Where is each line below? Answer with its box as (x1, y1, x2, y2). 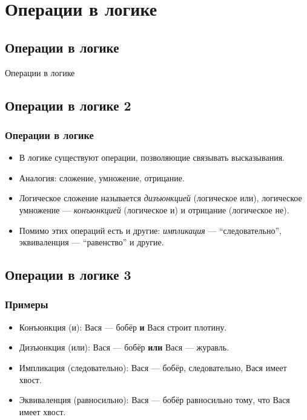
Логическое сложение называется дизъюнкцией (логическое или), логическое (19, 192, 302, 204)
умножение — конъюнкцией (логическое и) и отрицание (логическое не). (19, 203, 289, 216)
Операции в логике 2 (5, 95, 131, 114)
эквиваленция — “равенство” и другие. (19, 236, 164, 248)
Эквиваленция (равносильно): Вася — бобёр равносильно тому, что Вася (19, 393, 290, 406)
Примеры (5, 297, 48, 312)
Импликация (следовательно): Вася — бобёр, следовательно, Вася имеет (19, 361, 287, 373)
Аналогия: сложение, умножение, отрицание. (19, 171, 185, 184)
